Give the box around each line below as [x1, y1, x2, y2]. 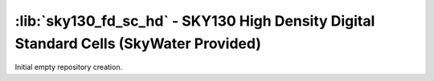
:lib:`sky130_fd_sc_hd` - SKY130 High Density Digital [14, 12, 375, 30]
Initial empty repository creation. [14, 63, 123, 72]
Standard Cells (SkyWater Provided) [14, 34, 261, 52]
